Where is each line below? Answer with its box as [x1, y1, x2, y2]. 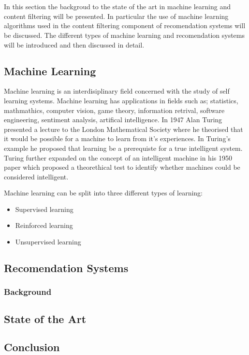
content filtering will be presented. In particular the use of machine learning [4, 11, 229, 21]
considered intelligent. [4, 171, 69, 181]
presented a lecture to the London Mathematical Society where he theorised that [4, 124, 243, 134]
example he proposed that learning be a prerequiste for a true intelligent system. [4, 143, 243, 153]
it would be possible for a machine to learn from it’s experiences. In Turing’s [4, 133, 231, 144]
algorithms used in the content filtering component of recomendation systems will [4, 20, 246, 31]
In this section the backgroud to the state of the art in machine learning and [4, 1, 231, 12]
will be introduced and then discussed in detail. [4, 39, 145, 49]
